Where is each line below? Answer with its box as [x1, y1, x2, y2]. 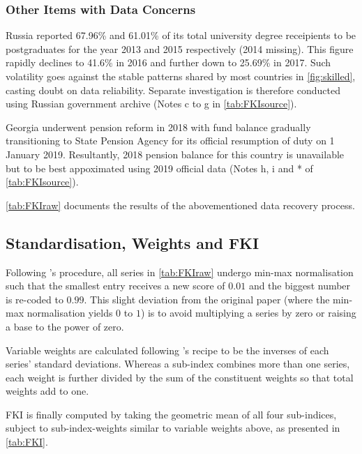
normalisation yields [27, 305, 113, 320]
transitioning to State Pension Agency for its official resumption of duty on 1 [6, 133, 335, 148]
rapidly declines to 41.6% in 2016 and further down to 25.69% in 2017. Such [6, 55, 331, 70]
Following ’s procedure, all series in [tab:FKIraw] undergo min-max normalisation [6, 264, 354, 279]
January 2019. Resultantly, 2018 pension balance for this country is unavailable [6, 146, 345, 161]
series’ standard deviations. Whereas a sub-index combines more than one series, [6, 356, 350, 371]
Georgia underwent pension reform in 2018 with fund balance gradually [6, 119, 311, 134]
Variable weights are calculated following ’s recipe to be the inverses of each [6, 342, 329, 357]
